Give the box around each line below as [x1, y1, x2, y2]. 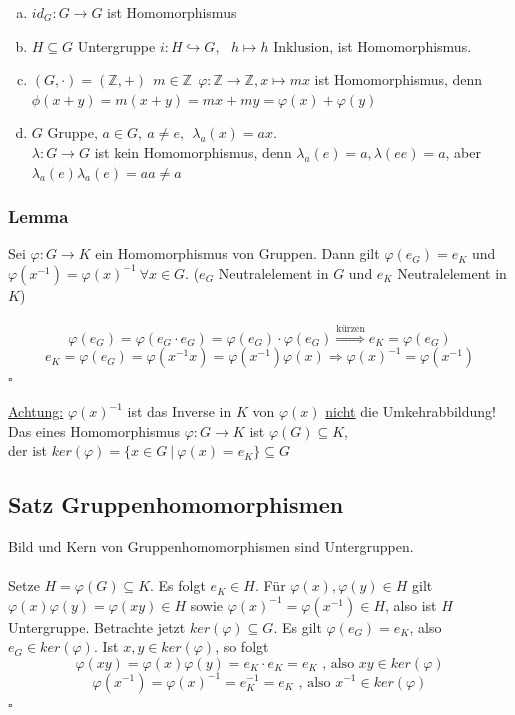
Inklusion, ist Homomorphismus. [273, 35, 472, 56]
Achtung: [8, 401, 64, 422]
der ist [8, 440, 48, 461]
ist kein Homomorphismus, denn [94, 141, 292, 162]
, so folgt [215, 636, 269, 657]
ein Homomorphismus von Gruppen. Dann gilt [95, 243, 380, 264]
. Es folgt [150, 575, 206, 596]
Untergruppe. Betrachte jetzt [8, 616, 186, 637]
